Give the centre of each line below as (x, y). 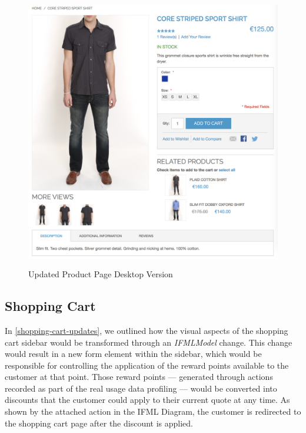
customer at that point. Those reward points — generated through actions (139, 377)
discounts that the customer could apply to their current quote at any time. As (147, 400)
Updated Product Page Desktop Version (101, 274)
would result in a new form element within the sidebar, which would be (133, 354)
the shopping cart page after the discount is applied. (99, 423)
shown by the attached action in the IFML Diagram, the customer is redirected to (153, 411)
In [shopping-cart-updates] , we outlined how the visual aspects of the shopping (147, 330)
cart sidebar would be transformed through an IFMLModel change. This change (149, 342)
